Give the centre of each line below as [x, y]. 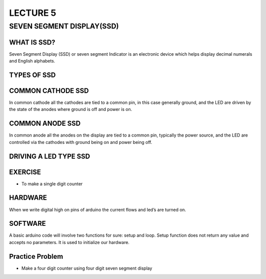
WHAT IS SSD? [32, 42]
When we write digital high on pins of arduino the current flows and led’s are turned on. [98, 209]
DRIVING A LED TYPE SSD [50, 156]
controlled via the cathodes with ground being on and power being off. [81, 142]
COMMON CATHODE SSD [49, 90]
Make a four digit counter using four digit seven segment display [87, 268]
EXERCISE [25, 172]
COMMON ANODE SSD [45, 123]
